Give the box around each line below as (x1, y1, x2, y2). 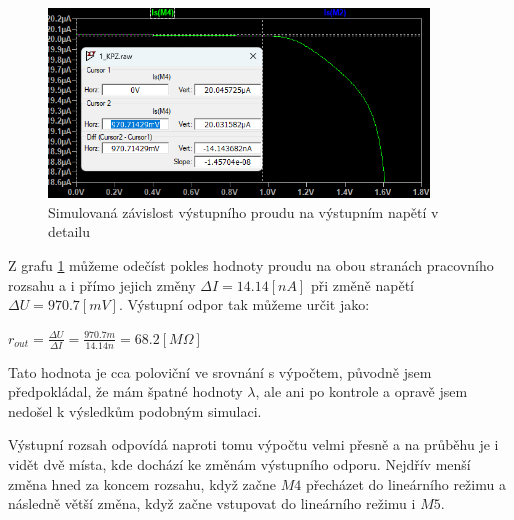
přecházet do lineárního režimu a (305, 473, 506, 494)
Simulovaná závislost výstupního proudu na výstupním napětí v (48, 201, 439, 222)
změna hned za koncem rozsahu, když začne (8, 473, 277, 494)
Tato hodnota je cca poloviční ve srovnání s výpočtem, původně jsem (8, 361, 432, 382)
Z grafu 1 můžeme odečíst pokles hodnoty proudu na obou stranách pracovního (8, 254, 494, 275)
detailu (48, 221, 91, 242)
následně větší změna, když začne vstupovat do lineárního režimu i (8, 493, 416, 514)
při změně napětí (310, 274, 414, 295)
